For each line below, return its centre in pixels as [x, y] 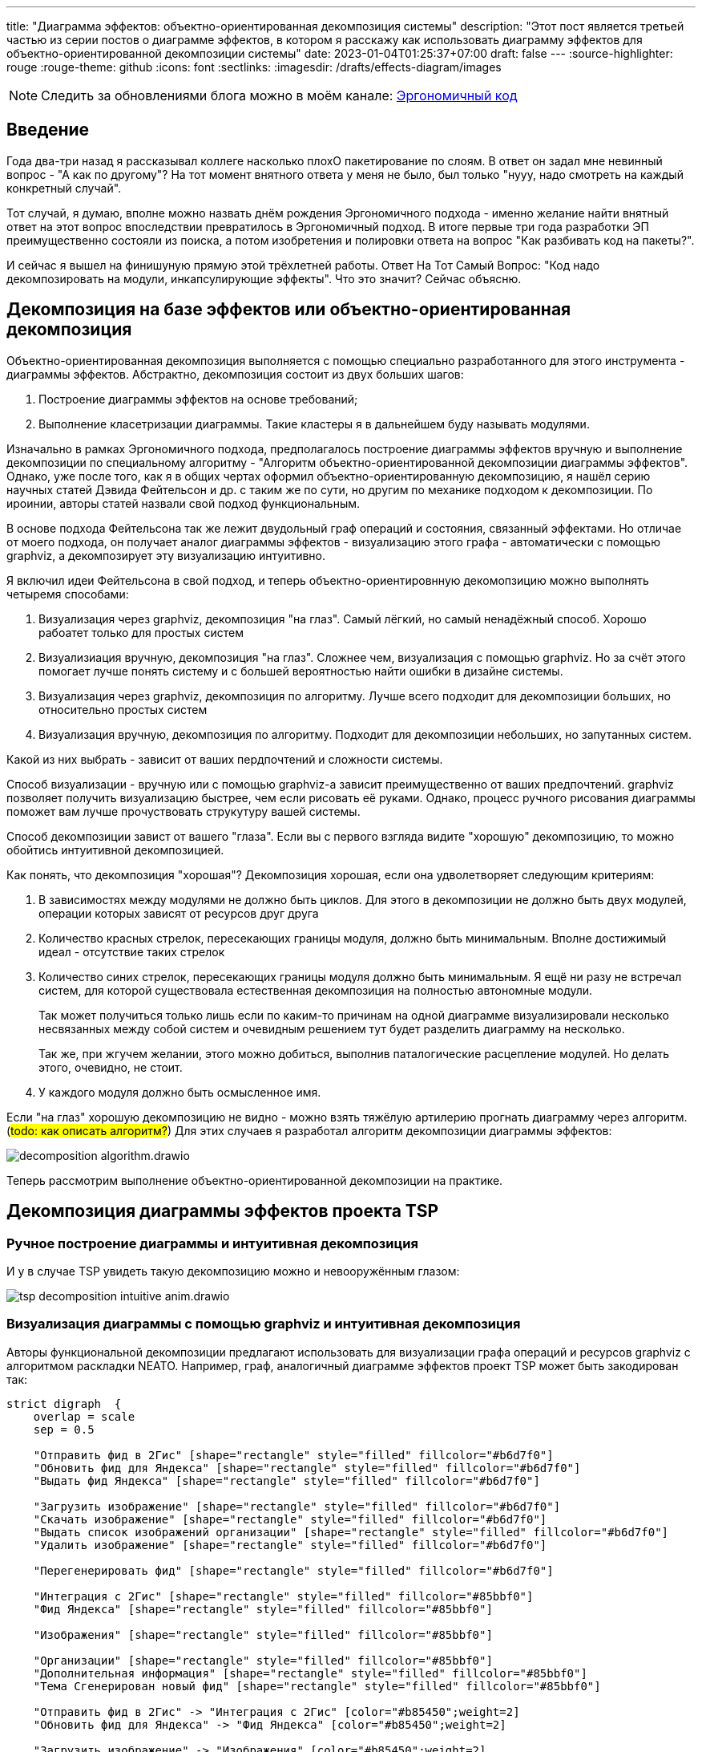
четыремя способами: [68, 594]
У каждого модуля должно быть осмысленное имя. [180, 1092]
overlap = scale [84, 1416]
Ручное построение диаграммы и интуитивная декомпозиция [212, 1243]
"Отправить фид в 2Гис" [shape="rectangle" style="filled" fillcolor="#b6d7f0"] [293, 1455]
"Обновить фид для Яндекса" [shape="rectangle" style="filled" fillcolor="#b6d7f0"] [307, 1468]
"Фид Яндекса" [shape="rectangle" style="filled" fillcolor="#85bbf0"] [263, 1609]
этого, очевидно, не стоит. [111, 1067]
